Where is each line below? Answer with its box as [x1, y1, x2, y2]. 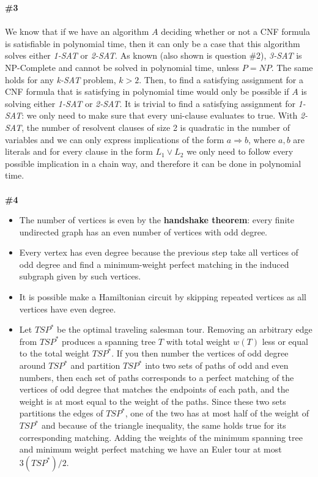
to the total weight [19, 347, 90, 360]
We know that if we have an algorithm [5, 25, 149, 38]
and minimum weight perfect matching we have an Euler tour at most [19, 443, 282, 456]
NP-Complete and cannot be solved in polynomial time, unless [5, 61, 240, 73]
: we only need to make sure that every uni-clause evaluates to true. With [21, 109, 298, 122]
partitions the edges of [19, 407, 103, 420]
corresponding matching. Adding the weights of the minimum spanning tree [19, 431, 303, 443]
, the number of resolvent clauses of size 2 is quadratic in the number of [21, 120, 290, 133]
